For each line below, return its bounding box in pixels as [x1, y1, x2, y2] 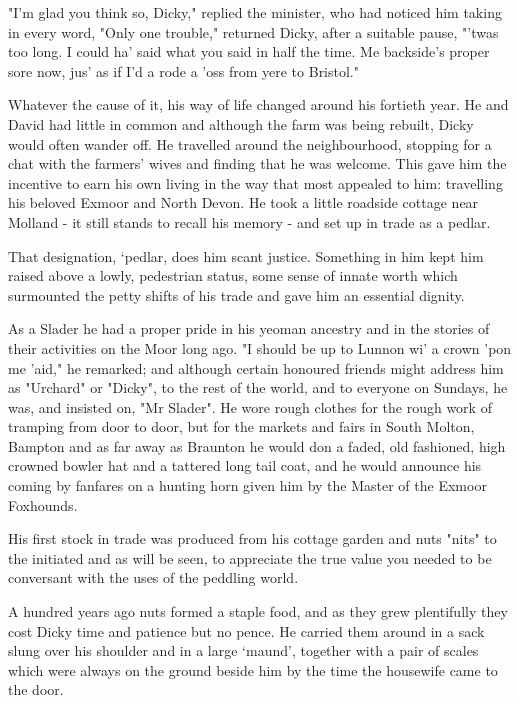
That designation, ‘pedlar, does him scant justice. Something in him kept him [8, 245, 484, 266]
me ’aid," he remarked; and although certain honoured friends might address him [8, 357, 504, 378]
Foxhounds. [8, 494, 78, 515]
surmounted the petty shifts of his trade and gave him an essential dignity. [8, 284, 465, 305]
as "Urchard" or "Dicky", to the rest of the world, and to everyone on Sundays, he [8, 377, 508, 398]
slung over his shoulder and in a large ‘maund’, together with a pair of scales [8, 640, 479, 661]
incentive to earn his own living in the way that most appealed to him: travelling [8, 172, 503, 193]
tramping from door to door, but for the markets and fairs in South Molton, [8, 416, 475, 437]
